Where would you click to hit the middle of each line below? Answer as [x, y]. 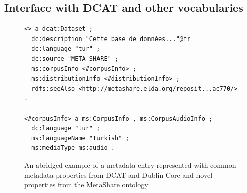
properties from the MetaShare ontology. [87, 185]
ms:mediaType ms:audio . [73, 148]
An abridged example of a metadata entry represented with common [130, 164]
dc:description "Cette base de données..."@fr [111, 39]
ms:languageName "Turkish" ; [80, 138]
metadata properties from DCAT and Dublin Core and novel [118, 175]
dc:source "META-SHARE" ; [75, 59]
